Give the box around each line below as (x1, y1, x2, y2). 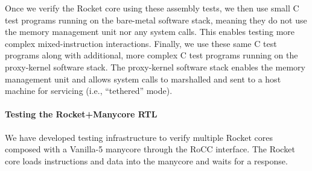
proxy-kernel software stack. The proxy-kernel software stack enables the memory (5, 60, 305, 73)
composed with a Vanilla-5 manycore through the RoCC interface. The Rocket (5, 143, 295, 155)
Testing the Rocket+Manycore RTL (5, 108, 158, 120)
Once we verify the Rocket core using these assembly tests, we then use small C (5, 2, 299, 14)
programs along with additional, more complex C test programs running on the (5, 49, 298, 61)
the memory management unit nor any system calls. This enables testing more (5, 25, 295, 38)
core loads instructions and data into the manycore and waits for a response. (5, 154, 288, 167)
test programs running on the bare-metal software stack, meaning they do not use (5, 13, 307, 26)
